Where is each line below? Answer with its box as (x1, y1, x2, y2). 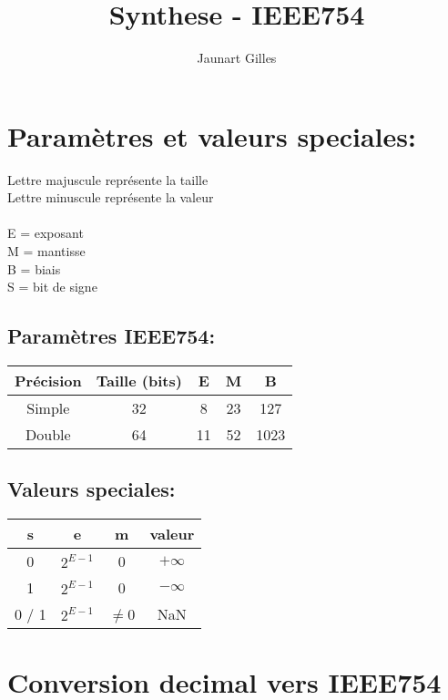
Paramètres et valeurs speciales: (7, 117, 416, 154)
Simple (26, 397, 70, 419)
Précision (15, 370, 82, 392)
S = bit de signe (7, 277, 97, 296)
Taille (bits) (96, 370, 182, 392)
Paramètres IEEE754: (7, 322, 216, 350)
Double (25, 424, 71, 446)
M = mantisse (7, 242, 86, 261)
